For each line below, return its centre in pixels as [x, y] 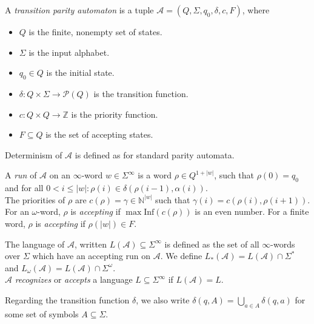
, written [91, 244]
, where [256, 10]
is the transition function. [141, 93]
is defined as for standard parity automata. [155, 154]
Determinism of [34, 154]
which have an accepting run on [92, 256]
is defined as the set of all [212, 244]
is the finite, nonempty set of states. [95, 32]
